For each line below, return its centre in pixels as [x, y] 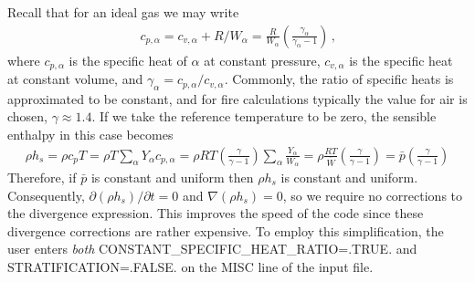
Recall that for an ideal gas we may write [123, 12]
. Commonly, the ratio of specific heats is [339, 79]
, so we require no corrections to [373, 195]
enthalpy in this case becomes [90, 135]
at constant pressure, [262, 60]
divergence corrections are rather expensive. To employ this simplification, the [226, 230]
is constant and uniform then [172, 177]
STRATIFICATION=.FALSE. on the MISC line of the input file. [190, 266]
